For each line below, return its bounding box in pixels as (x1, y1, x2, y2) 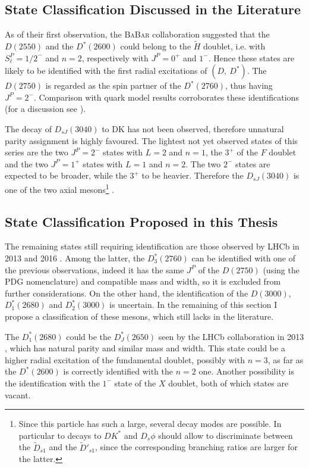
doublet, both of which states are (168, 376, 289, 389)
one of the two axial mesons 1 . (5, 181, 115, 195)
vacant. (5, 388, 31, 401)
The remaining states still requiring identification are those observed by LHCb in (5, 240, 299, 252)
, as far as (267, 353, 304, 366)
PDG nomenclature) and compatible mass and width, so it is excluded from (5, 275, 281, 288)
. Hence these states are (208, 51, 295, 64)
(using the (263, 263, 299, 276)
